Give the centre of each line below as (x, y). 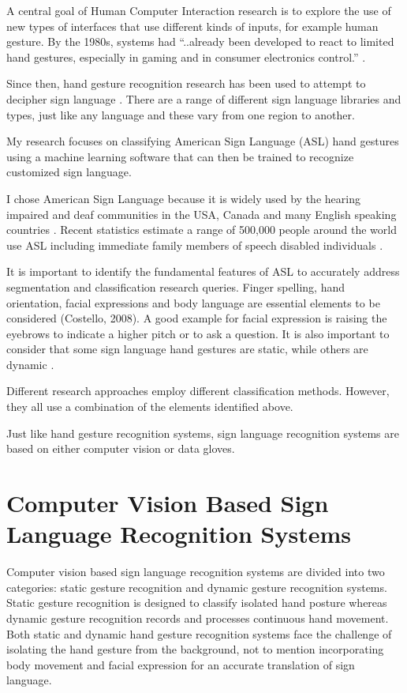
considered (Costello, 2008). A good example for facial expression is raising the (197, 318)
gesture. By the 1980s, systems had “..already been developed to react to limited (200, 41)
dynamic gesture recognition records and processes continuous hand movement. (198, 618)
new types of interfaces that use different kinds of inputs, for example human (192, 26)
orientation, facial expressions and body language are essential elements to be (193, 302)
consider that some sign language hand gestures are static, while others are (187, 349)
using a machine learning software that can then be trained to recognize (180, 156)
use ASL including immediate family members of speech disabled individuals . (195, 245)
